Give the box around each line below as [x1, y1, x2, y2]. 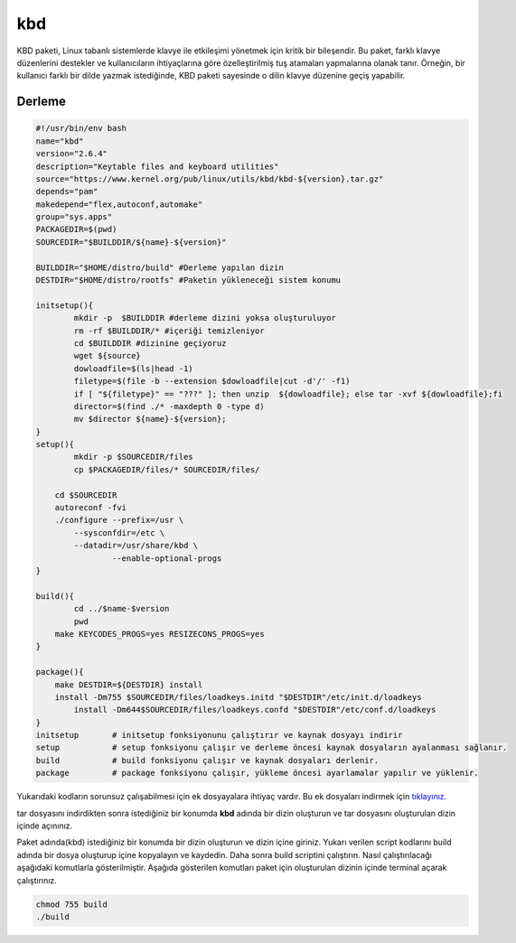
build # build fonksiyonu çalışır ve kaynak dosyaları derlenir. [35, 755, 380, 765]
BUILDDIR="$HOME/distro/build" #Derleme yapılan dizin [35, 262, 284, 273]
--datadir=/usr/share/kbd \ [73, 540, 199, 551]
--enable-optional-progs [111, 553, 222, 564]
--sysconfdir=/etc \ [73, 528, 165, 537]
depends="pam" [35, 186, 99, 197]
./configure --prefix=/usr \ [54, 515, 184, 526]
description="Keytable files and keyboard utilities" [35, 161, 279, 172]
